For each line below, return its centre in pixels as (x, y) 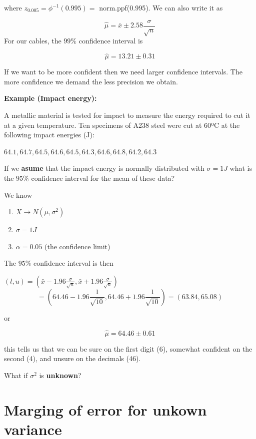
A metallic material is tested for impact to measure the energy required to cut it (127, 115)
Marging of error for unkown (105, 409)
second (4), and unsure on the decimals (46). (72, 358)
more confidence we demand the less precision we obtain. (91, 81)
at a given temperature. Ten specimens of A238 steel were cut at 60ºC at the (122, 125)
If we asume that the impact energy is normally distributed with (104, 168)
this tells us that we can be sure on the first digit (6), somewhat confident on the (128, 348)
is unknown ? (60, 375)
